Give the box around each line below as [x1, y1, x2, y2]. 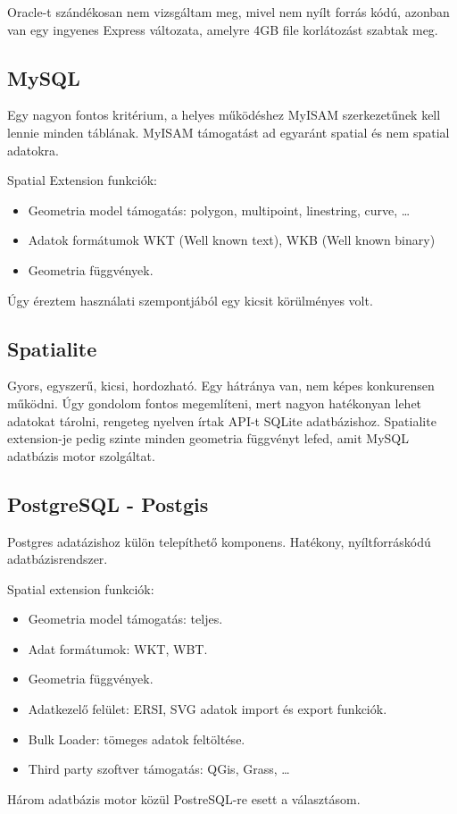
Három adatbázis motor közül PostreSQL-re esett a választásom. [7, 789, 361, 808]
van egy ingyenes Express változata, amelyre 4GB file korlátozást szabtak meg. [7, 20, 438, 38]
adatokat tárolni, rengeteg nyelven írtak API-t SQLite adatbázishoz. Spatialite [7, 411, 436, 430]
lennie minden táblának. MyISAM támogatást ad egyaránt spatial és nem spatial [7, 122, 450, 141]
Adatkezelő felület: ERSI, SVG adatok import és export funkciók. [28, 700, 387, 718]
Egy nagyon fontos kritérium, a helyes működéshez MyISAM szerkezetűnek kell [7, 105, 441, 124]
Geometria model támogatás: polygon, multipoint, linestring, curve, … [28, 200, 411, 219]
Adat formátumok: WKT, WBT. [28, 639, 208, 658]
